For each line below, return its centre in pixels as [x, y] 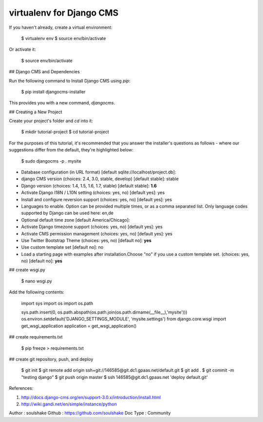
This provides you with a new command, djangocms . [62, 103]
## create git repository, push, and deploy [51, 359]
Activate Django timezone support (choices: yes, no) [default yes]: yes [92, 227]
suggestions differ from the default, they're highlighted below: [71, 150]
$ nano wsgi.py [37, 281]
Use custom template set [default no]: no [62, 247]
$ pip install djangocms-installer [53, 92]
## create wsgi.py [27, 270]
